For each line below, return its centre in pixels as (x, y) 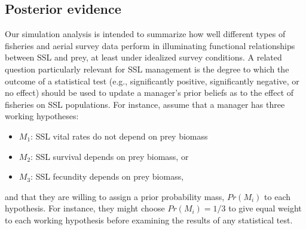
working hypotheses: (42, 116)
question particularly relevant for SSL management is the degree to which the (147, 69)
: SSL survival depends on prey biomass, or (110, 156)
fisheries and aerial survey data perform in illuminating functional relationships (150, 45)
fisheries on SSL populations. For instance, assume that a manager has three (145, 104)
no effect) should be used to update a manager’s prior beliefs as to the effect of (149, 93)
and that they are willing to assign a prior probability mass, (115, 196)
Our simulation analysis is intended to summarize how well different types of (145, 34)
